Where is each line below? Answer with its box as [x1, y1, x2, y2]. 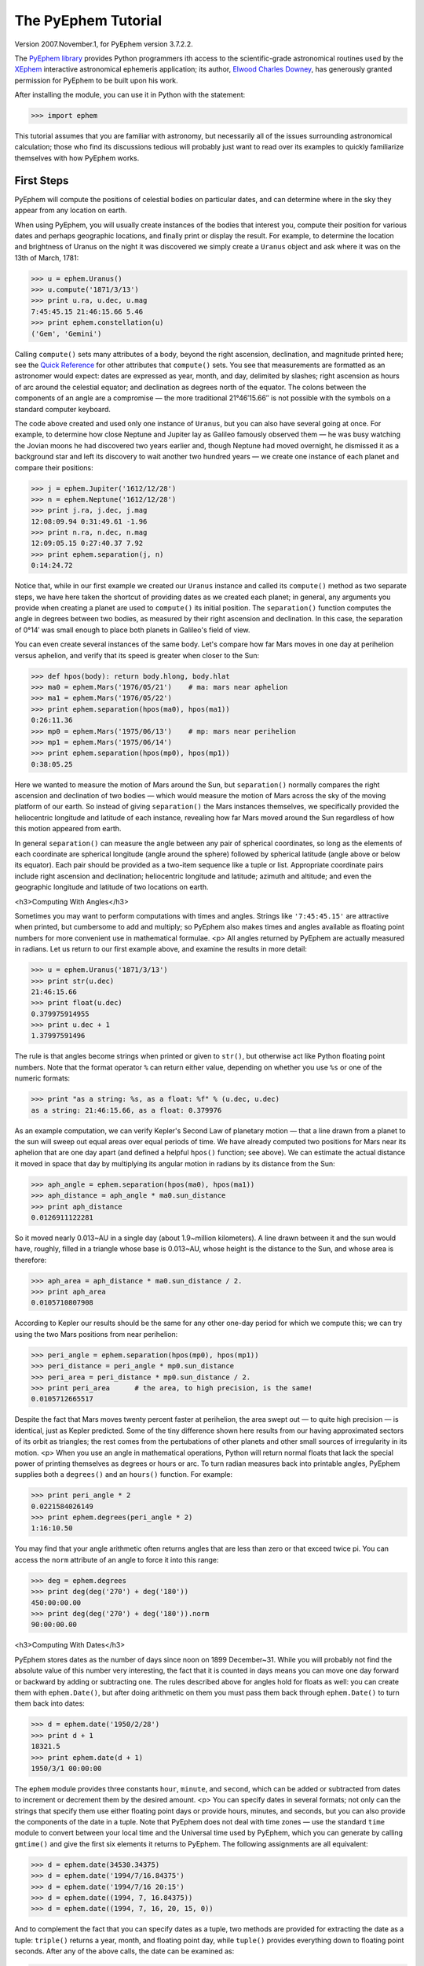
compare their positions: [14, 462, 93, 472]
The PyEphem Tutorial [14, 12, 163, 29]
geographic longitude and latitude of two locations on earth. [14, 882, 209, 892]
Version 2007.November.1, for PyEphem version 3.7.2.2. [14, 39, 194, 49]
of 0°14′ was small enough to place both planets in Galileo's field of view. [14, 625, 250, 635]
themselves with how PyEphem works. [14, 153, 140, 163]
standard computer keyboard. [14, 404, 111, 414]
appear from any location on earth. [14, 205, 127, 215]
